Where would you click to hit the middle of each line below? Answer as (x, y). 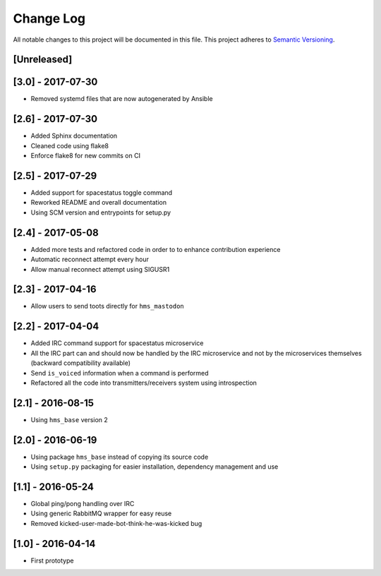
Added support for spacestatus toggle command (102, 193)
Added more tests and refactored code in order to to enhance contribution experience (156, 249)
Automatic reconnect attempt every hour (90, 259)
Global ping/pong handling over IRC (83, 504)
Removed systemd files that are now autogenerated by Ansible (122, 99)
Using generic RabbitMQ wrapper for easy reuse (101, 514)
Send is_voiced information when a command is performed (120, 373)
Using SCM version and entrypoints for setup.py (101, 212)
